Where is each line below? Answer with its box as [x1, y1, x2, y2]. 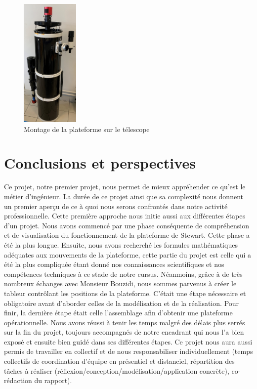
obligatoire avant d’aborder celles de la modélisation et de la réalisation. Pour [4, 298, 239, 308]
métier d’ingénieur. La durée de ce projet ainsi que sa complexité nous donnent [4, 191, 243, 201]
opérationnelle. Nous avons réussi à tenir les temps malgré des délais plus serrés [4, 317, 245, 327]
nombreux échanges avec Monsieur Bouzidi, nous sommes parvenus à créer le [4, 278, 237, 289]
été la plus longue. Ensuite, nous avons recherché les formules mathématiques [4, 239, 238, 250]
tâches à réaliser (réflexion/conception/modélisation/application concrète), [4, 365, 229, 376]
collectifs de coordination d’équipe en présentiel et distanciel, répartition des [4, 356, 235, 366]
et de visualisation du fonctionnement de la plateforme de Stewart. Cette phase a [4, 230, 250, 240]
